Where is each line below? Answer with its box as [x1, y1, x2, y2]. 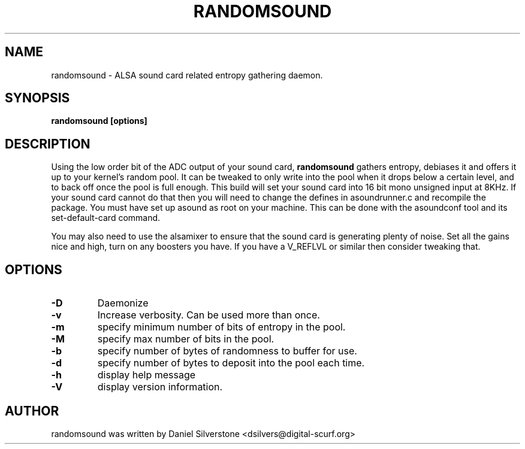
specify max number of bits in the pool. [97, 333, 274, 345]
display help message [97, 369, 196, 381]
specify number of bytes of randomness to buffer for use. [97, 345, 357, 357]
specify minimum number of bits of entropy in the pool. [97, 321, 346, 333]
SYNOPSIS [5, 90, 70, 106]
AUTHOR [5, 403, 59, 418]
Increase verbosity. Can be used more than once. [97, 309, 320, 321]
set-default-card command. [51, 213, 161, 223]
